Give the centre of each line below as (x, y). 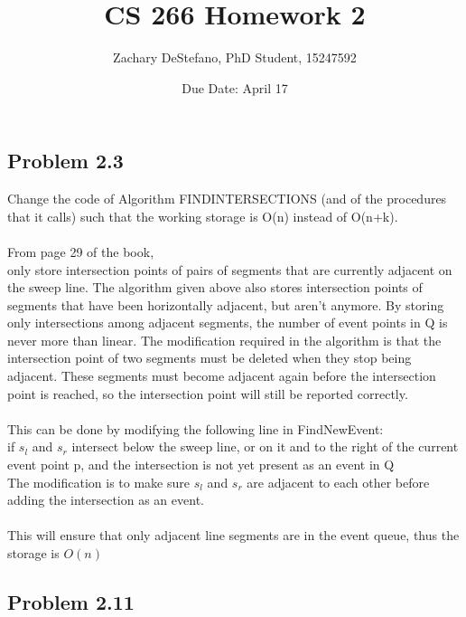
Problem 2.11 (71, 601)
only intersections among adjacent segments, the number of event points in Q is (228, 323)
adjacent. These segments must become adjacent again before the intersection (222, 376)
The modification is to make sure (99, 482)
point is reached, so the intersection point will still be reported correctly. (208, 393)
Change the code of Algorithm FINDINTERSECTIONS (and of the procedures (227, 199)
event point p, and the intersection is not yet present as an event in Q (201, 465)
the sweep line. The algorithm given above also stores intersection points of (215, 287)
